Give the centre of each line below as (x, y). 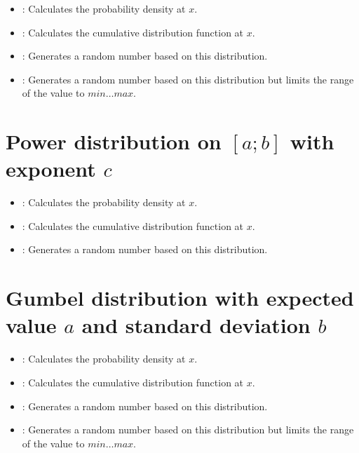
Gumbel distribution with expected (180, 298)
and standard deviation (196, 325)
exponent (51, 169)
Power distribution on (114, 141)
